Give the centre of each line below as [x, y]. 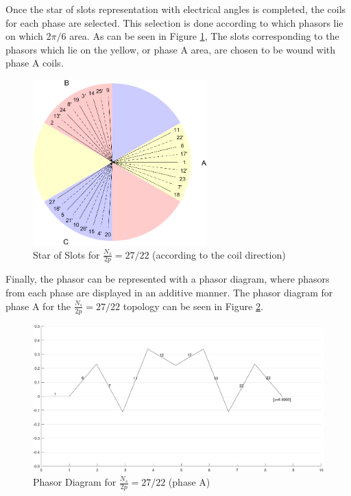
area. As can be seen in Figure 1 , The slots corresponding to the [204, 36]
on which [24, 36]
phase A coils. [35, 63]
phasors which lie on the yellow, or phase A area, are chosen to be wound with [171, 49]
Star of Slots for [66, 254]
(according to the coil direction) [219, 254]
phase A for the [38, 306]
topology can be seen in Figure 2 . [193, 306]
